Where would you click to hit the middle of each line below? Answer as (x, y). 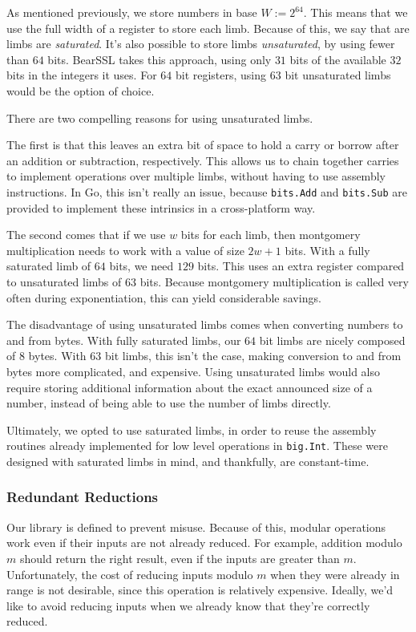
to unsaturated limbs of (64, 281)
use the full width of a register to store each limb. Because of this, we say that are (208, 28)
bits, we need (141, 266)
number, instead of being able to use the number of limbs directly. (169, 403)
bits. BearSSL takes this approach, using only (160, 59)
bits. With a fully (327, 250)
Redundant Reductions (83, 497)
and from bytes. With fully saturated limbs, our (124, 340)
